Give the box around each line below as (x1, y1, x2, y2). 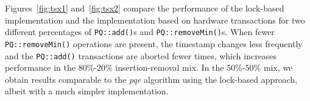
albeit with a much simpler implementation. (5, 85, 169, 97)
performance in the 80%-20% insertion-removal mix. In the (5, 61, 224, 74)
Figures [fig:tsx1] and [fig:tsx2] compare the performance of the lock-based (5, 2, 284, 14)
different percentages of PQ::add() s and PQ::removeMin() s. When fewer (5, 25, 275, 38)
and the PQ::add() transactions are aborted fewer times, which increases (5, 49, 277, 62)
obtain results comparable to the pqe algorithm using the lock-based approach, (5, 73, 298, 85)
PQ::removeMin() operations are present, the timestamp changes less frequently (5, 37, 303, 50)
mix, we (263, 61, 293, 74)
